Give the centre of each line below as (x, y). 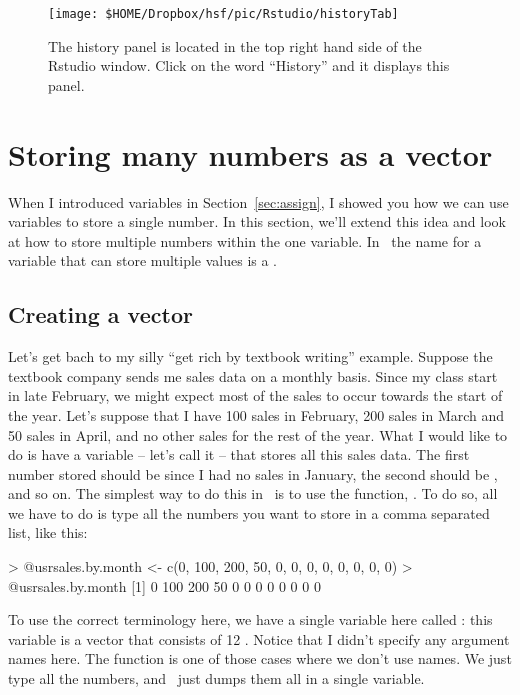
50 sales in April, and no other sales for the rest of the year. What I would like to (258, 434)
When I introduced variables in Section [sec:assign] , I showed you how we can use (258, 201)
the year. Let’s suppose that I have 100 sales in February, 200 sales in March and (256, 414)
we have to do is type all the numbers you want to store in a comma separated (249, 512)
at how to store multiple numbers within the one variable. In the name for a (245, 240)
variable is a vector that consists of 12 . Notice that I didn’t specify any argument (259, 638)
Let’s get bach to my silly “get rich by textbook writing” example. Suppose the (250, 356)
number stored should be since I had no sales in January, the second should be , (253, 473)
